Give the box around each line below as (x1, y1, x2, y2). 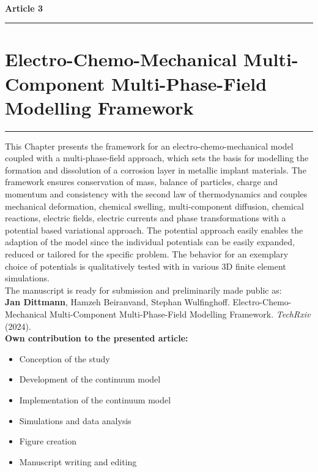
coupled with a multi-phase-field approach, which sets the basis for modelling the (5, 151, 309, 164)
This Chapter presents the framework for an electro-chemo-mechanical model (5, 139, 294, 152)
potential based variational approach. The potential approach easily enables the (5, 223, 303, 236)
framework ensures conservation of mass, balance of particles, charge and (5, 175, 278, 188)
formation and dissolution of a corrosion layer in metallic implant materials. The (5, 163, 306, 176)
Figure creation (19, 435, 77, 447)
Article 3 (5, 1, 43, 14)
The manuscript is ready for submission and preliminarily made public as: (5, 283, 282, 296)
